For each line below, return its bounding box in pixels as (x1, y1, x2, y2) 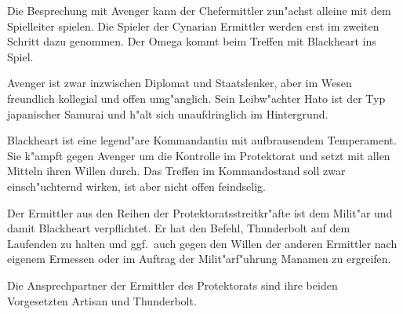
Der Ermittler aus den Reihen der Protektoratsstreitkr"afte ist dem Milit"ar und (7, 204, 393, 221)
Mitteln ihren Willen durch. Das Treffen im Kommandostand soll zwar (7, 162, 346, 179)
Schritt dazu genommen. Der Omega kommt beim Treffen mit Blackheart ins (7, 33, 376, 49)
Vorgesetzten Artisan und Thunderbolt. (7, 292, 197, 309)
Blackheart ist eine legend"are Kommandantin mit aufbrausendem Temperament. (7, 132, 397, 148)
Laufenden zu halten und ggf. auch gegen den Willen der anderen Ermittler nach (7, 235, 398, 251)
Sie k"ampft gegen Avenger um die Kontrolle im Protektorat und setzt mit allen (7, 147, 390, 163)
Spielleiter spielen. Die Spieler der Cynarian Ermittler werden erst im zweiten (7, 17, 379, 34)
